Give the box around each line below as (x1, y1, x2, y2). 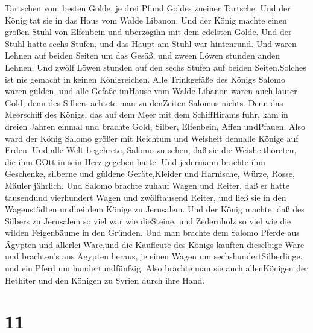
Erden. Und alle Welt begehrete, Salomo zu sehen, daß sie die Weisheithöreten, (5, 144, 297, 156)
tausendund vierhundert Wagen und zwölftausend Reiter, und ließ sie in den (5, 191, 286, 203)
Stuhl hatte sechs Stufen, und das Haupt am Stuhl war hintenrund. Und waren (5, 37, 297, 49)
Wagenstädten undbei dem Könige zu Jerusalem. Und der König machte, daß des (5, 203, 305, 215)
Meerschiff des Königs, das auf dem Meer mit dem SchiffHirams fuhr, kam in (5, 108, 288, 121)
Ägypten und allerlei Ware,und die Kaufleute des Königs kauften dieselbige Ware (5, 238, 305, 250)
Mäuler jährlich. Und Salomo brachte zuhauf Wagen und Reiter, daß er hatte (5, 179, 290, 191)
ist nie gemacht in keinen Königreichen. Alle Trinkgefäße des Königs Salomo (5, 72, 286, 85)
